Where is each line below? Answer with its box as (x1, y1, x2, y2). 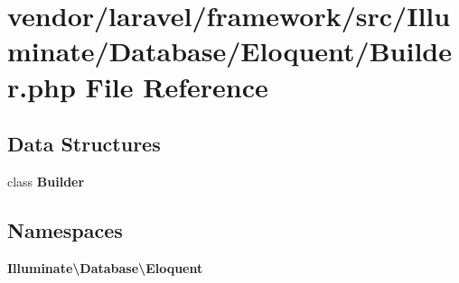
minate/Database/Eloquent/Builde (7, 32, 452, 69)
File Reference (85, 68, 268, 105)
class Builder (7, 171, 85, 190)
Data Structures (7, 130, 161, 158)
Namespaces (7, 215, 123, 243)
